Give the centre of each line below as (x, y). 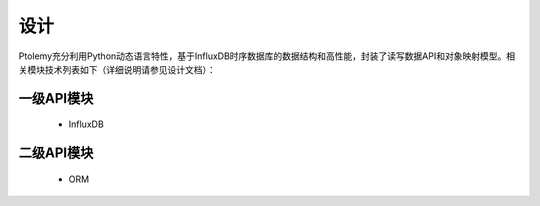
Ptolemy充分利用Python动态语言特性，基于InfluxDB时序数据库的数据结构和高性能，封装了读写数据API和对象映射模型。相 (266, 56)
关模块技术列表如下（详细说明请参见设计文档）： (117, 69)
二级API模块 (56, 153)
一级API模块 (56, 98)
